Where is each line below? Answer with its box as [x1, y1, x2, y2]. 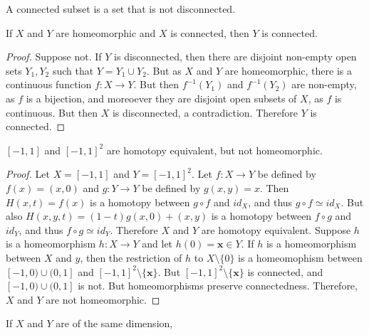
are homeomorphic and [56, 25, 156, 40]
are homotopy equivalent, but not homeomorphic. [106, 142, 323, 157]
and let [142, 236, 173, 251]
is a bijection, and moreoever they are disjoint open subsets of [26, 90, 297, 105]
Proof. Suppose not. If [6, 49, 102, 64]
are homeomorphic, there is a [224, 63, 352, 78]
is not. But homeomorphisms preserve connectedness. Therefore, [78, 278, 358, 293]
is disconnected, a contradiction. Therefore [112, 105, 298, 119]
